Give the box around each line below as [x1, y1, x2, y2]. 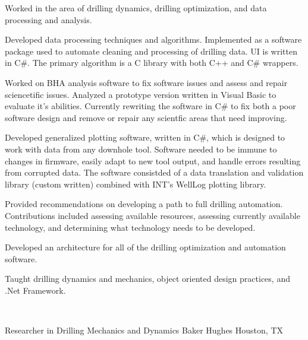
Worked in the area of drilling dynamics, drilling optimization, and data [5, 2, 267, 14]
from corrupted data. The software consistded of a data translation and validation [5, 166, 304, 179]
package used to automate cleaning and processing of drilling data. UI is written [5, 45, 297, 57]
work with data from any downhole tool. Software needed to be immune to [5, 142, 277, 155]
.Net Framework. [5, 284, 66, 296]
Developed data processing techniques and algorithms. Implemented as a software [5, 33, 302, 46]
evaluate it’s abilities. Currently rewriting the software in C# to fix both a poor [5, 100, 296, 112]
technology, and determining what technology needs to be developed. [5, 221, 256, 233]
